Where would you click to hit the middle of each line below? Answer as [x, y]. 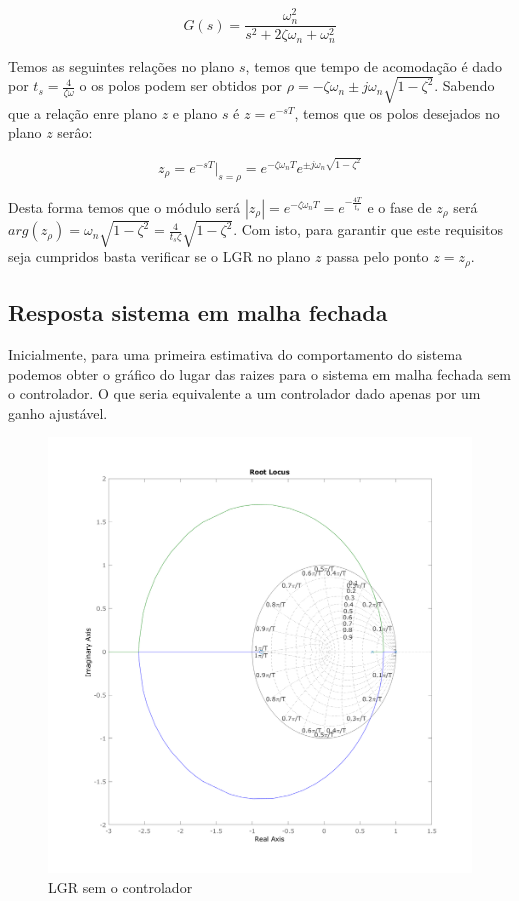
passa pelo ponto [377, 256]
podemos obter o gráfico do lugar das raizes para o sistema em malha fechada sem [260, 373]
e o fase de [399, 206]
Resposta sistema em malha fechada [198, 312]
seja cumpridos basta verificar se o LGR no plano [159, 256]
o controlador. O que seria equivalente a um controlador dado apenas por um [244, 393]
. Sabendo [464, 85]
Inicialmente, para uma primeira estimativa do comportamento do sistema [235, 354]
